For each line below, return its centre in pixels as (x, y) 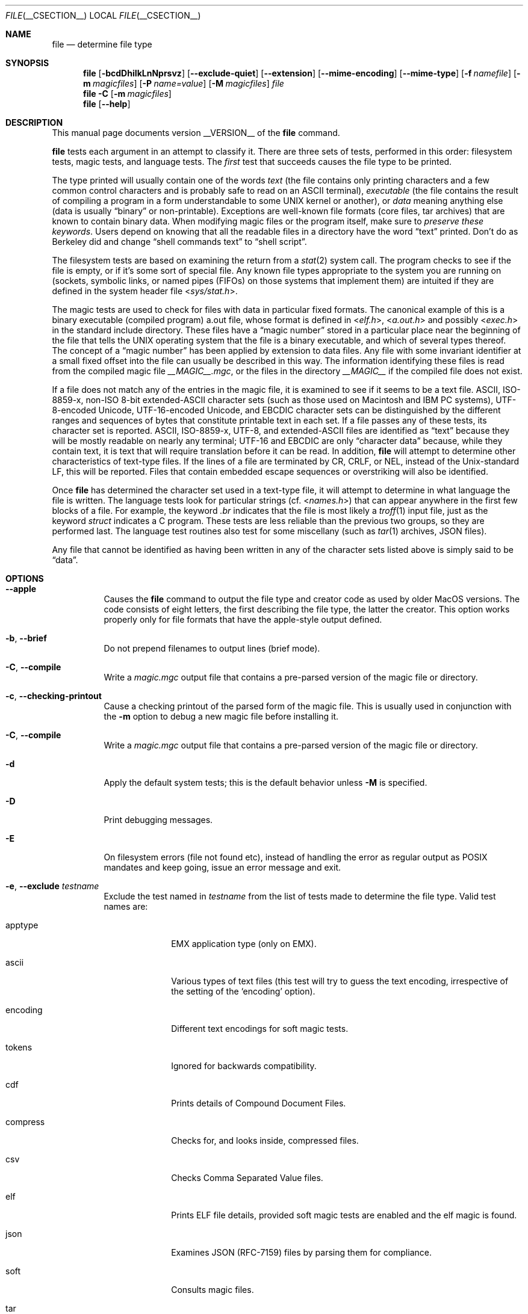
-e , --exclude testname (52, 886)
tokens (19, 1047)
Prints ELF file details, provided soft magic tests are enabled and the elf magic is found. (344, 1215)
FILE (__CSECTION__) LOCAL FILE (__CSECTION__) (103, 15)
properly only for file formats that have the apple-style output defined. (243, 619)
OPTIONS (25, 578)
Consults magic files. (213, 1290)
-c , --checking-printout (54, 696)
